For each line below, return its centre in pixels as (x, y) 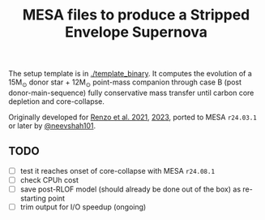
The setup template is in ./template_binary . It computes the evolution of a (130, 74)
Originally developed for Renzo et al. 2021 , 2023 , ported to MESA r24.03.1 (132, 117)
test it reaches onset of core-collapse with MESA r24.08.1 (118, 170)
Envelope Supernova (136, 32)
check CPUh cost (49, 179)
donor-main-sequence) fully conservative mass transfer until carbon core (131, 93)
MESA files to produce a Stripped (136, 15)
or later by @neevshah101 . (52, 125)
